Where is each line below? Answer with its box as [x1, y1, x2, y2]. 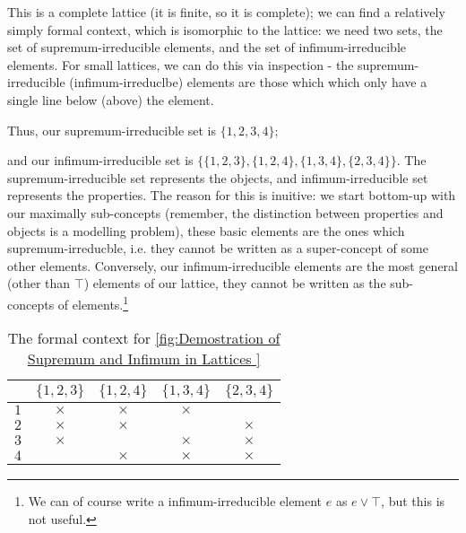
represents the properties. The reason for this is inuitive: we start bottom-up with [7, 186, 456, 205]
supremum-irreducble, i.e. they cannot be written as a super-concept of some [7, 239, 428, 258]
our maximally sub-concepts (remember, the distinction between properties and [7, 203, 444, 222]
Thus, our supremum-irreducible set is [7, 120, 217, 139]
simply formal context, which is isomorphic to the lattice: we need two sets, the [7, 20, 443, 39]
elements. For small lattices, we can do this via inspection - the [7, 55, 354, 74]
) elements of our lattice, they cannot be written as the [83, 274, 386, 293]
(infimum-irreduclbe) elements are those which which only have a [69, 73, 427, 92]
